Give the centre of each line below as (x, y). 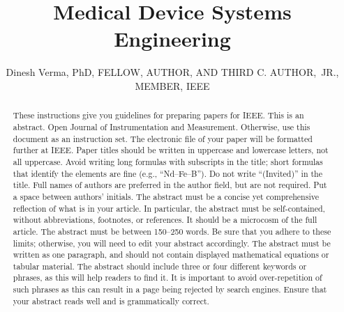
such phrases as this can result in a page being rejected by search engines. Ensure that (170, 289)
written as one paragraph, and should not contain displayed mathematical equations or (171, 255)
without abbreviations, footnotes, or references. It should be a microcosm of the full (165, 220)
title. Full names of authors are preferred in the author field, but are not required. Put (170, 185)
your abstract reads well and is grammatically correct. (111, 301)
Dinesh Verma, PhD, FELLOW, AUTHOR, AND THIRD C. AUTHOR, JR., (172, 72)
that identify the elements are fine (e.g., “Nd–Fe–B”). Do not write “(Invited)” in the (168, 173)
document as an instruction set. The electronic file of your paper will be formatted (163, 138)
